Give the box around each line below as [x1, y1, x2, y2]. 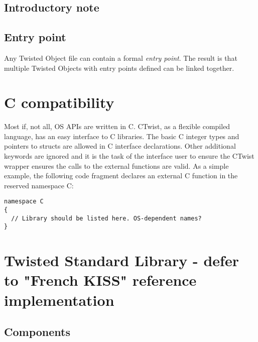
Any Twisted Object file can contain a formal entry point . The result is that [4, 52, 237, 63]
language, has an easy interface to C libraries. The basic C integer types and [4, 131, 239, 141]
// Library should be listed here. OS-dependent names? [11, 214, 202, 222]
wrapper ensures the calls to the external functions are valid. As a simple [4, 160, 229, 171]
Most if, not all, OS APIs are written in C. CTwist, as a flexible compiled [4, 121, 230, 132]
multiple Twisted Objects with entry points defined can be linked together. [4, 62, 234, 73]
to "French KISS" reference [4, 270, 197, 290]
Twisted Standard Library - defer [4, 250, 239, 271]
